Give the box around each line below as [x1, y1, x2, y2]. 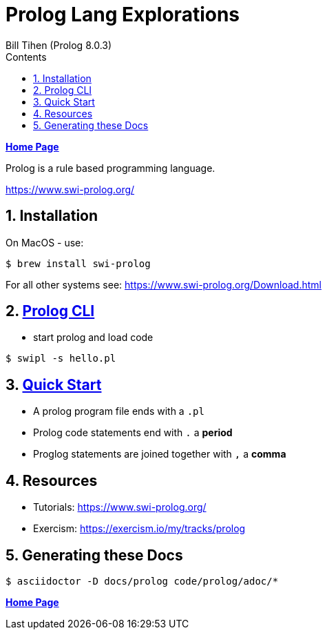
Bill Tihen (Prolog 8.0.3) [6, 39, 112, 51]
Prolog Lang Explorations [6, 3, 240, 26]
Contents [6, 50, 47, 63]
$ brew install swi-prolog [6, 257, 151, 269]
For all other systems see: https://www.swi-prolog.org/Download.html [6, 278, 321, 291]
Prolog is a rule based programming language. [6, 162, 215, 174]
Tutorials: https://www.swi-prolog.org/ [33, 501, 207, 514]
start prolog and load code [33, 331, 154, 344]
